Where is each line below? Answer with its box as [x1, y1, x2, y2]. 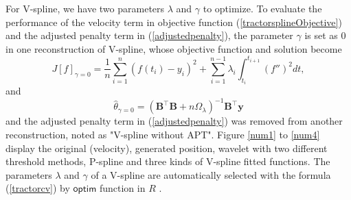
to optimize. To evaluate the [203, 1, 322, 15]
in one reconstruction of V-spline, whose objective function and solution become [5, 41, 342, 55]
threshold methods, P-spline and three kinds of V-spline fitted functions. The [5, 154, 330, 168]
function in [99, 181, 146, 195]
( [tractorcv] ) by [5, 181, 70, 195]
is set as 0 [304, 28, 346, 42]
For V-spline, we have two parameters [5, 1, 165, 15]
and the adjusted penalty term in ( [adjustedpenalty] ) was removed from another [5, 114, 343, 128]
